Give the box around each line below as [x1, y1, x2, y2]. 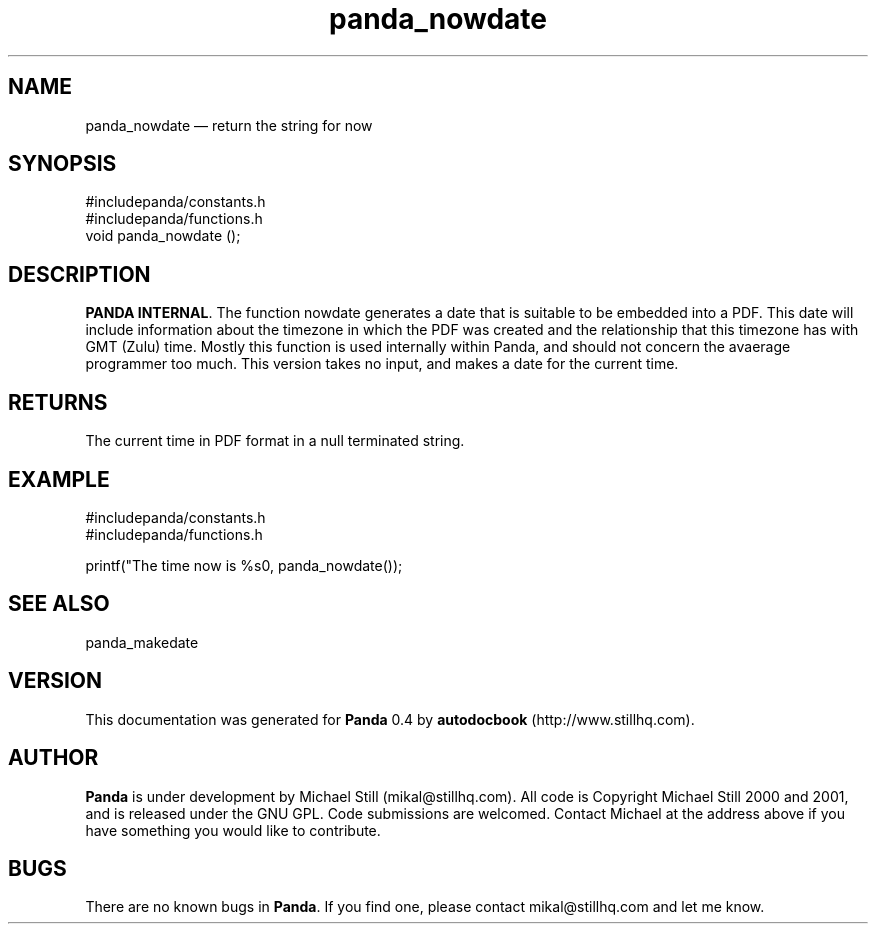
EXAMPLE [8, 466, 110, 492]
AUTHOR [8, 745, 99, 771]
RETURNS [8, 389, 108, 415]
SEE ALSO [8, 591, 110, 617]
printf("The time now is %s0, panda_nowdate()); [85, 556, 403, 574]
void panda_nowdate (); [85, 227, 241, 245]
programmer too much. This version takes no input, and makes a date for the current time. [85, 355, 679, 373]
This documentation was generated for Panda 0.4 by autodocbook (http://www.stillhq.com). [85, 710, 695, 728]
